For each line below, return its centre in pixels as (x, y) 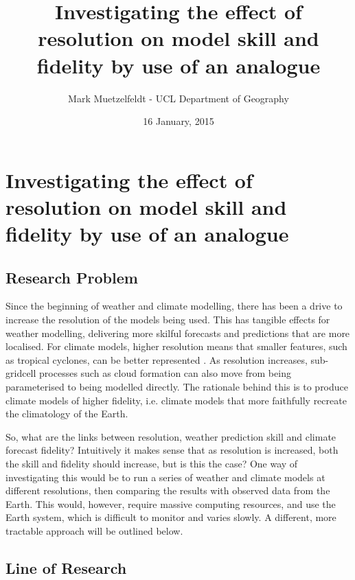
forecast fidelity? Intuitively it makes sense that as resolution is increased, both (172, 450)
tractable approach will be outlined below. (94, 530)
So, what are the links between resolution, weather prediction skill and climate (171, 436)
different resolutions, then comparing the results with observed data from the (168, 490)
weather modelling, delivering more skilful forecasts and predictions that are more (178, 333)
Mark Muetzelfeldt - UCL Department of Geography (179, 98)
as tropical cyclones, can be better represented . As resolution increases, (157, 359)
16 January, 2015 (179, 121)
